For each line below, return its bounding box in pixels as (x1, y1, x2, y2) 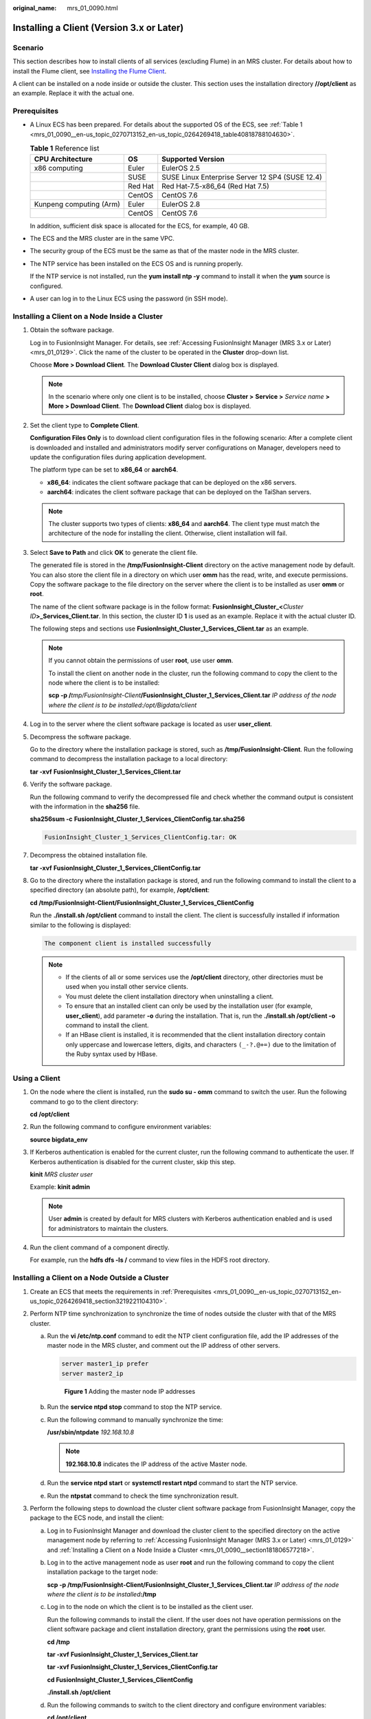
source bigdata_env (30, 1135, 89, 1143)
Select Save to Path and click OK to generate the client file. (30, 548, 199, 556)
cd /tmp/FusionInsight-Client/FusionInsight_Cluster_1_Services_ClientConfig (30, 898, 254, 907)
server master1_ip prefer (61, 1360, 149, 1368)
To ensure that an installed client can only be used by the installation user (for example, (65, 1002, 313, 1010)
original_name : (12, 4, 57, 12)
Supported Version (161, 154, 225, 164)
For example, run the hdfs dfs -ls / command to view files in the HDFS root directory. (30, 1256, 270, 1264)
